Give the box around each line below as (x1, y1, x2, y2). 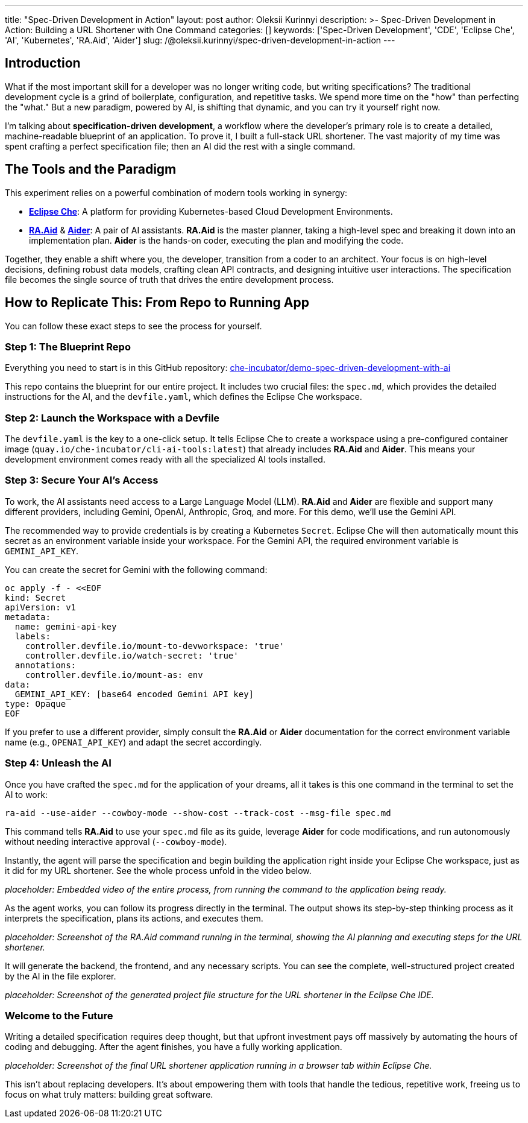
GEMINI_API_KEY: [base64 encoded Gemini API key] (14, 689, 254, 699)
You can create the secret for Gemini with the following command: (5, 564, 268, 575)
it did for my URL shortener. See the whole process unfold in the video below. (5, 865, 312, 876)
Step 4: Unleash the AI (5, 757, 112, 770)
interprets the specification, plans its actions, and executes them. (5, 913, 263, 923)
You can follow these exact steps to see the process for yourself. (5, 320, 262, 331)
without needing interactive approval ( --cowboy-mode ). (5, 836, 227, 847)
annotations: (14, 660, 77, 670)
